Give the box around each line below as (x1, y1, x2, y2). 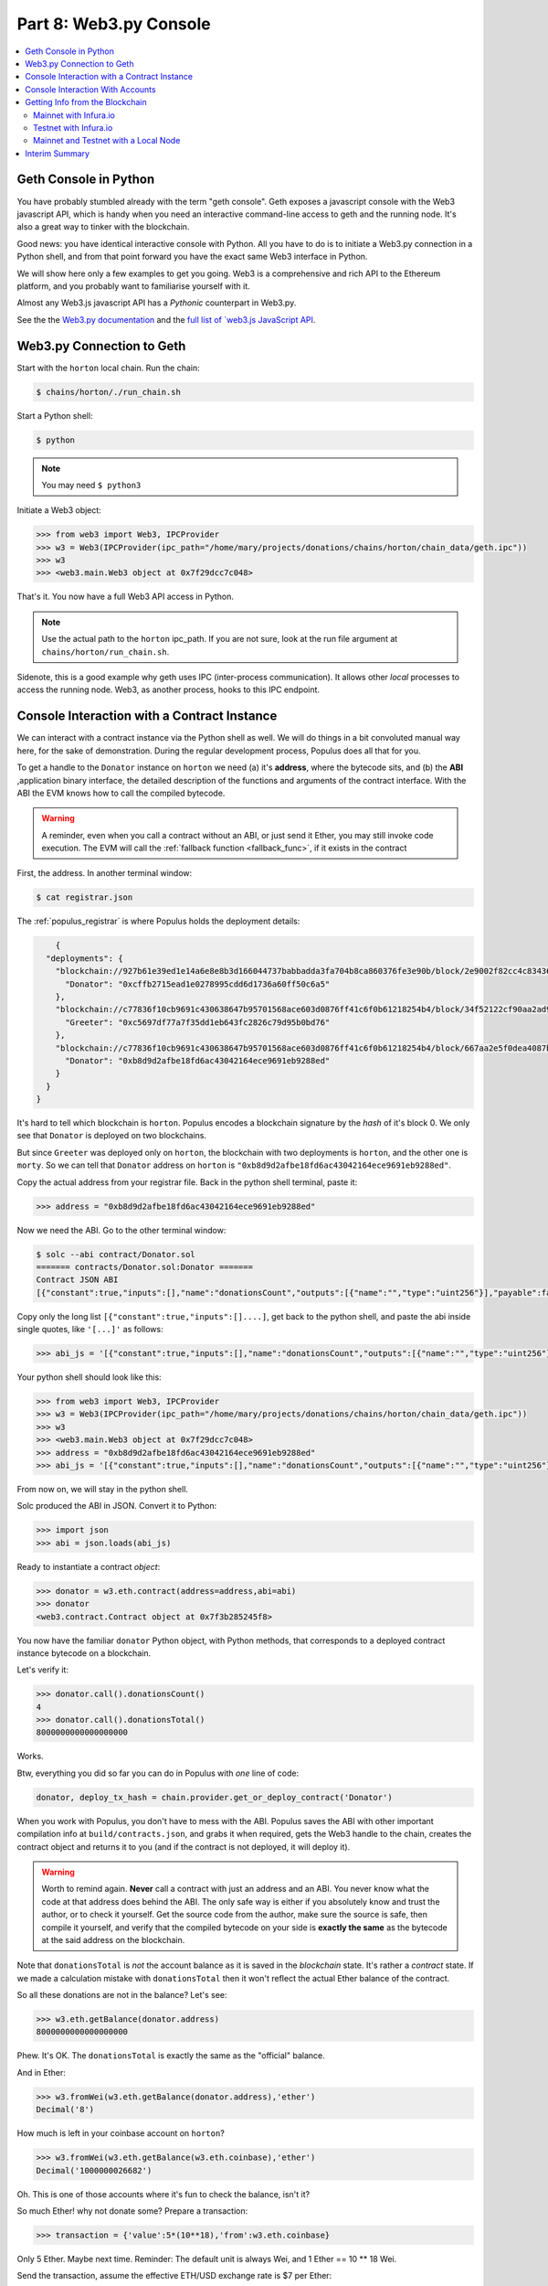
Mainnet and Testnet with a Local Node (33, 135, 181, 146)
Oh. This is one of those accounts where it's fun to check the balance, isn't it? (16, 2188, 311, 2199)
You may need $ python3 (41, 479, 142, 490)
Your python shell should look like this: (16, 1372, 162, 1383)
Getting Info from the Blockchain (25, 97, 147, 108)
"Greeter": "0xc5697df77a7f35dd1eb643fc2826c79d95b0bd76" (65, 1017, 331, 1028)
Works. (16, 1751, 45, 1762)
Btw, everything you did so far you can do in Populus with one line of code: (16, 1768, 300, 1779)
